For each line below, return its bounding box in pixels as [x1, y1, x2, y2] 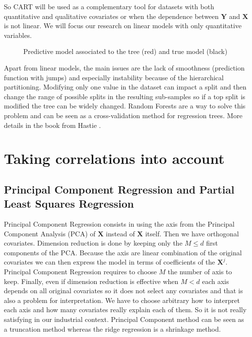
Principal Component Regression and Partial [4, 181, 235, 196]
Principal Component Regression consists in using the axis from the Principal [4, 219, 235, 229]
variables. [4, 30, 32, 40]
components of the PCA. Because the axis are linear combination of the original [4, 247, 242, 257]
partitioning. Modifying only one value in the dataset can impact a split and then [4, 82, 247, 92]
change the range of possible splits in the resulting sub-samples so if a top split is [4, 91, 246, 101]
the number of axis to [168, 266, 232, 277]
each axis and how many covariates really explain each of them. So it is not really [4, 304, 247, 315]
